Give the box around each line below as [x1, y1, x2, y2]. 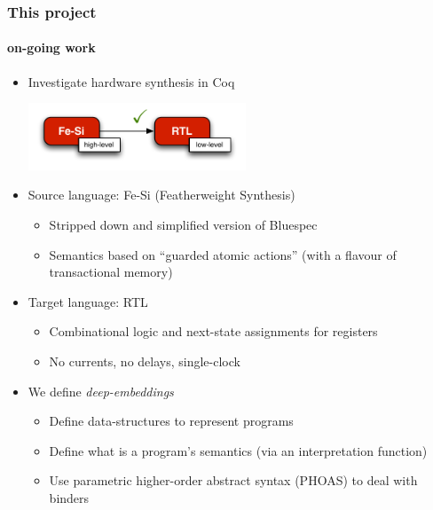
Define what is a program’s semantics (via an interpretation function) [49, 441, 428, 459]
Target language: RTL [28, 292, 148, 310]
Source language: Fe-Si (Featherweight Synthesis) [28, 185, 295, 204]
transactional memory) [49, 263, 173, 281]
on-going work [7, 38, 96, 57]
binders [49, 488, 90, 506]
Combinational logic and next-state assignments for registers [49, 322, 378, 341]
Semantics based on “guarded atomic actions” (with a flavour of [49, 245, 397, 263]
